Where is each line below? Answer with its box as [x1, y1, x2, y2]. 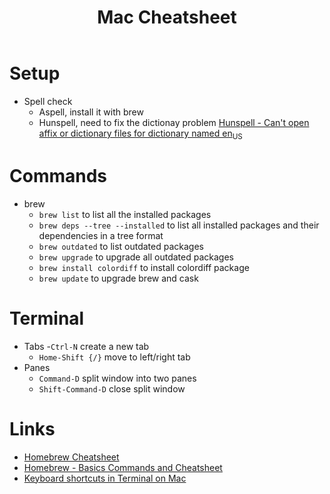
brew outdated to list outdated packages [38, 240, 204, 252]
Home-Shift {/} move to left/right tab [38, 351, 191, 363]
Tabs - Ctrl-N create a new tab [23, 340, 150, 352]
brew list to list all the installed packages [38, 208, 212, 220]
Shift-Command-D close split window [38, 382, 186, 395]
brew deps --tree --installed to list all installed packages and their [38, 219, 320, 231]
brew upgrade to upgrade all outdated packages [38, 251, 234, 263]
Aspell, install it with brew [38, 106, 144, 118]
